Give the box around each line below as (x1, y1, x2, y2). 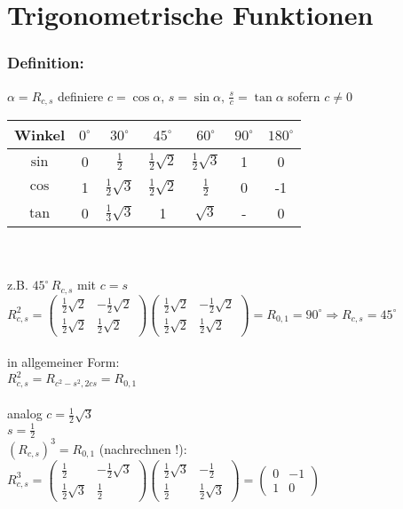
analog (7, 404, 43, 423)
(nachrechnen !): (99, 439, 187, 457)
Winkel (14, 124, 66, 146)
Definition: (7, 52, 84, 74)
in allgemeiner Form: (7, 353, 120, 371)
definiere (57, 86, 104, 105)
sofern (288, 86, 320, 105)
